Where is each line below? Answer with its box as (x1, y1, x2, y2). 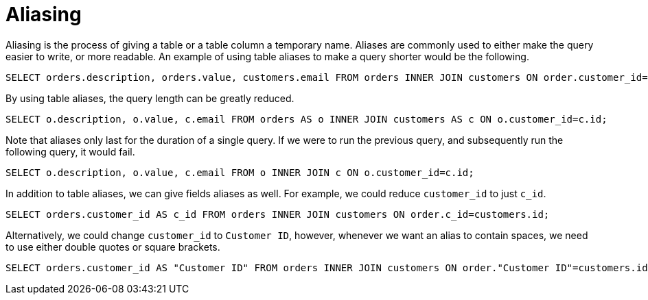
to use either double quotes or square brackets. (5, 240, 220, 253)
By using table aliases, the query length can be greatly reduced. (5, 92, 294, 104)
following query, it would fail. (5, 145, 135, 158)
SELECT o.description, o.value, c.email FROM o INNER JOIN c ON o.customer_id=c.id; (5, 166, 474, 178)
